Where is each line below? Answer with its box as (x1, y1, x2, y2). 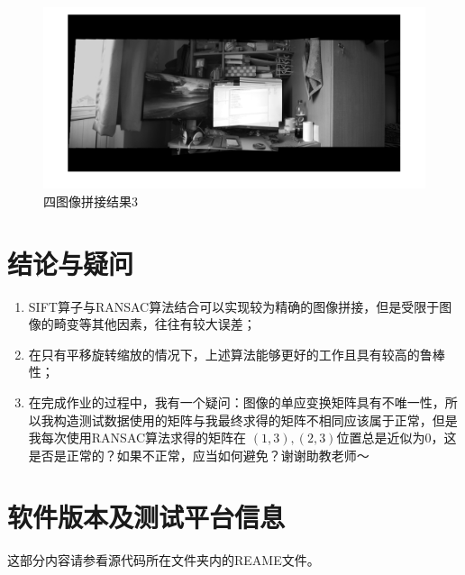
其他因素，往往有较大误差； (91, 315, 256, 333)
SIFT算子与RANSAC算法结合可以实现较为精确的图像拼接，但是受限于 (28, 297, 440, 315)
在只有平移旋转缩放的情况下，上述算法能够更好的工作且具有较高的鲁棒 (28, 344, 445, 363)
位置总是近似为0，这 (336, 428, 457, 447)
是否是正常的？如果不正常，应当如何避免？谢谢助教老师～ (28, 445, 369, 464)
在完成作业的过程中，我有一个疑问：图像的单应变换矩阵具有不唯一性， (28, 392, 445, 411)
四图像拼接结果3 (43, 191, 138, 210)
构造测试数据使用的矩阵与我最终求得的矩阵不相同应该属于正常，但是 (53, 410, 458, 429)
